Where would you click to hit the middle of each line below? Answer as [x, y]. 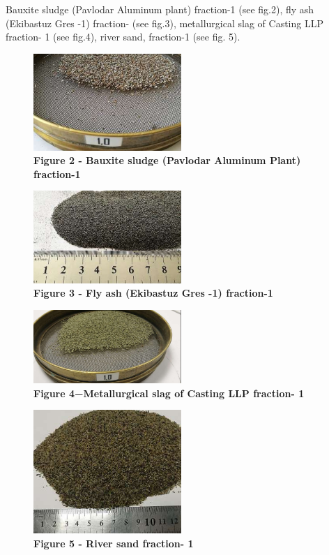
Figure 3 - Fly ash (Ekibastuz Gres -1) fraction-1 [153, 293]
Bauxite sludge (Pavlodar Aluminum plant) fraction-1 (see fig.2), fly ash [160, 9]
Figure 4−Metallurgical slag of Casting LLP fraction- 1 [169, 393]
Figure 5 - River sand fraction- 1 [114, 543]
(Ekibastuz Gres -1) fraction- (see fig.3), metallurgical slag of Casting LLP [164, 23]
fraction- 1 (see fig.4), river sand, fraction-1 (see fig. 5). [123, 37]
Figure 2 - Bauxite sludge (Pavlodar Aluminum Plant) [167, 160]
